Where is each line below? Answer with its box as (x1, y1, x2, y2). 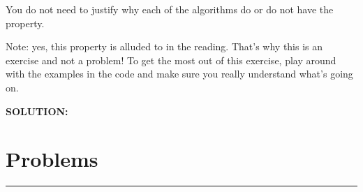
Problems (6, 145, 98, 173)
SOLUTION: (6, 103, 68, 118)
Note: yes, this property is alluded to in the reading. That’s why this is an (6, 39, 323, 54)
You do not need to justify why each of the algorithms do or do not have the (6, 2, 334, 16)
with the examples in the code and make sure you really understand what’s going (6, 66, 353, 81)
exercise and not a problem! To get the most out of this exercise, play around (6, 52, 336, 67)
